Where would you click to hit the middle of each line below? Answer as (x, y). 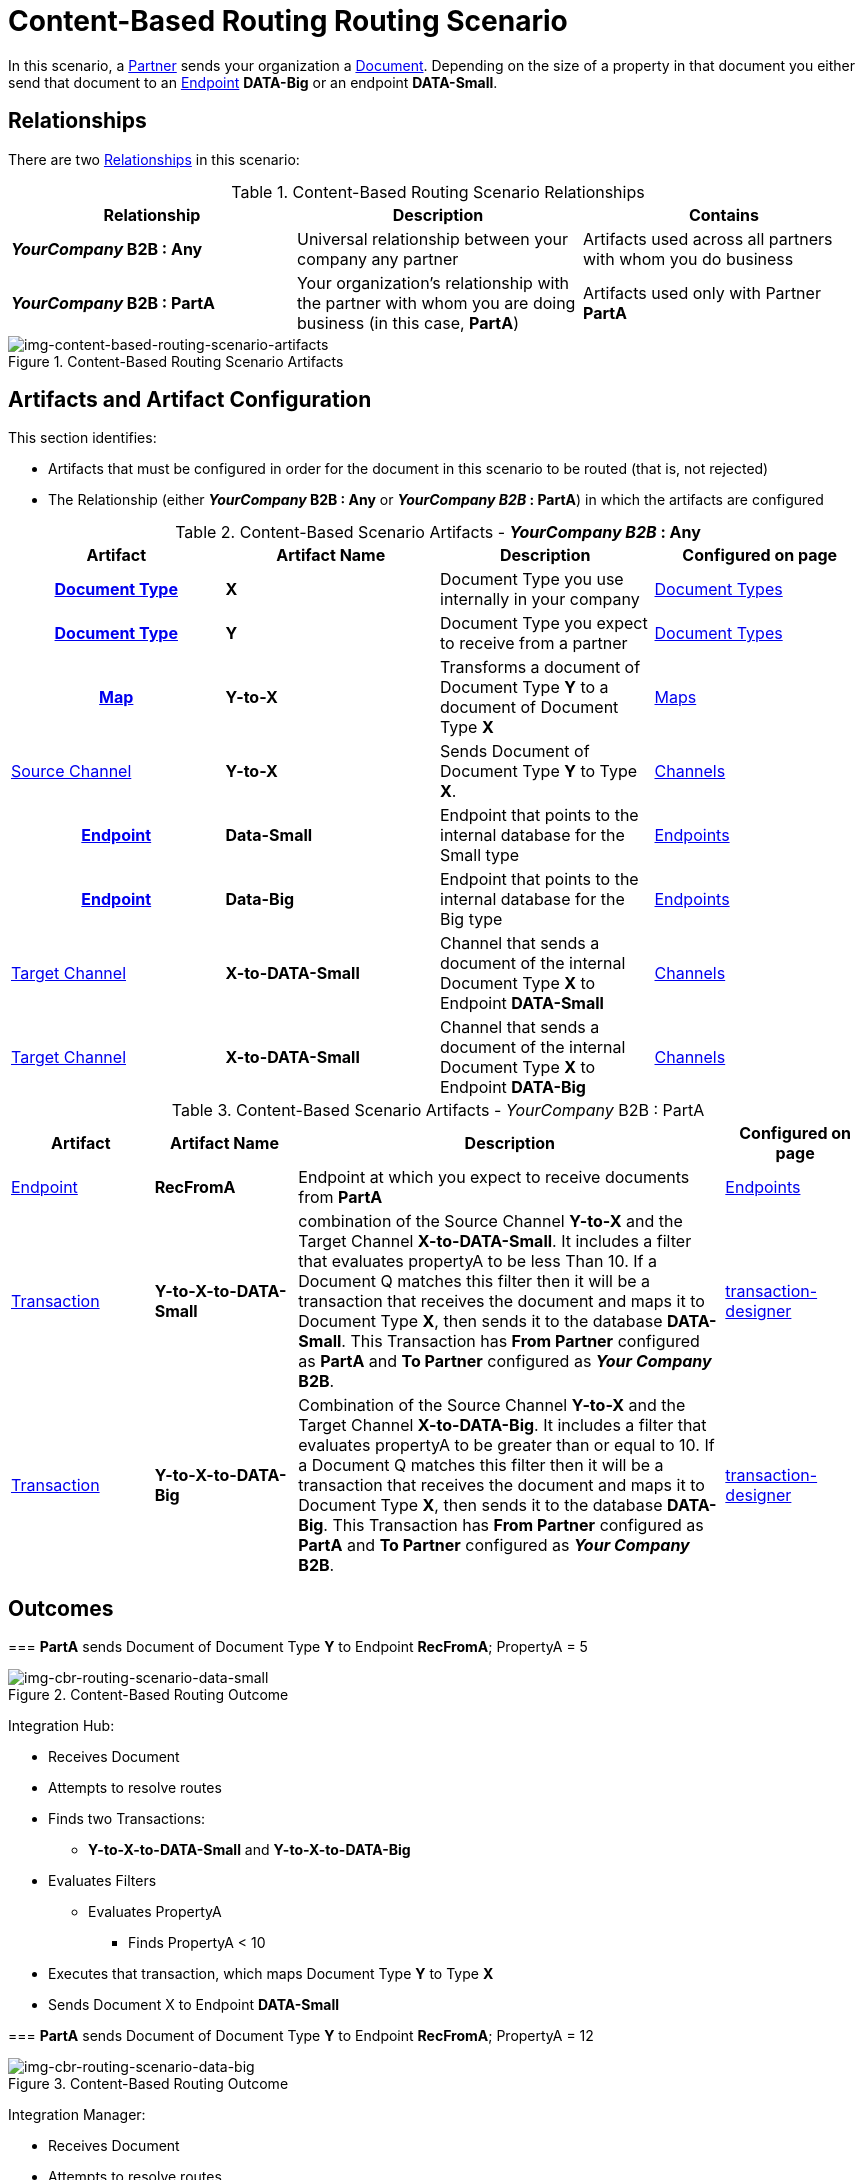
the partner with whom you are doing (436, 302)
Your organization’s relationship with (433, 282)
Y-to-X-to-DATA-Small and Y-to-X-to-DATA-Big (249, 1850)
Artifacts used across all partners (707, 238)
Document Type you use (532, 579)
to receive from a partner (534, 643)
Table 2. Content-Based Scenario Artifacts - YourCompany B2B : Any (438, 532)
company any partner (377, 258)
